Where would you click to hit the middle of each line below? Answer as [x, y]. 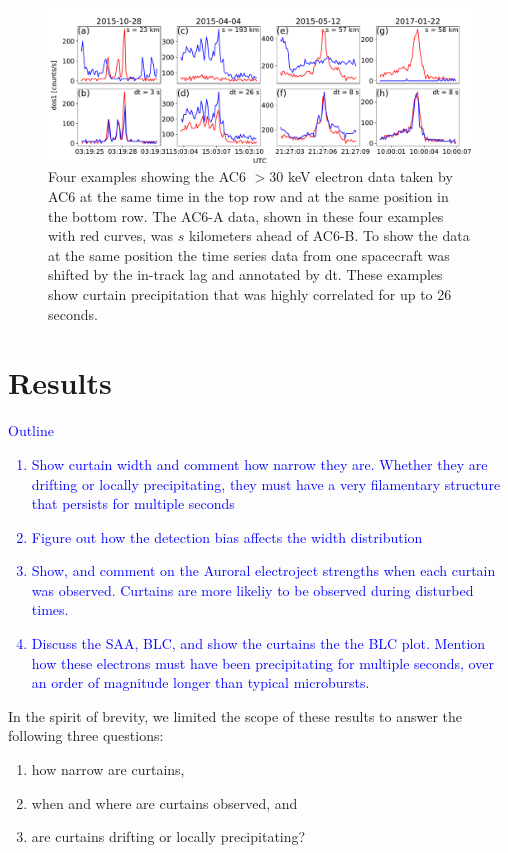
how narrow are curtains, [108, 769]
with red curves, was [111, 235]
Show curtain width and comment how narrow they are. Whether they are [259, 463]
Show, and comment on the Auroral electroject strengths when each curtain [263, 570]
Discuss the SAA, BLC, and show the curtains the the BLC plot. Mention [258, 643]
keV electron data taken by [370, 176]
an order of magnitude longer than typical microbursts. [200, 682]
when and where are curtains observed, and [164, 802]
